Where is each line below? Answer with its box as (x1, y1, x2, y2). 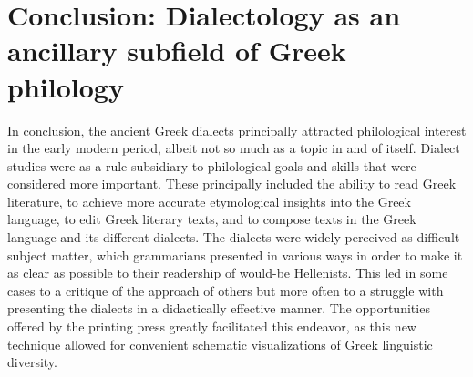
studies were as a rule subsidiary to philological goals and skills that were (7, 156, 416, 175)
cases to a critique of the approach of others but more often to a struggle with (7, 280, 444, 300)
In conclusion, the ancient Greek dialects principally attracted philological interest (7, 120, 467, 139)
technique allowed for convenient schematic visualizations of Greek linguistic (7, 334, 433, 353)
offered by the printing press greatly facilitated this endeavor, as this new (7, 317, 416, 336)
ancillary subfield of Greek (7, 32, 346, 69)
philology (7, 67, 124, 105)
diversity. (7, 352, 57, 372)
